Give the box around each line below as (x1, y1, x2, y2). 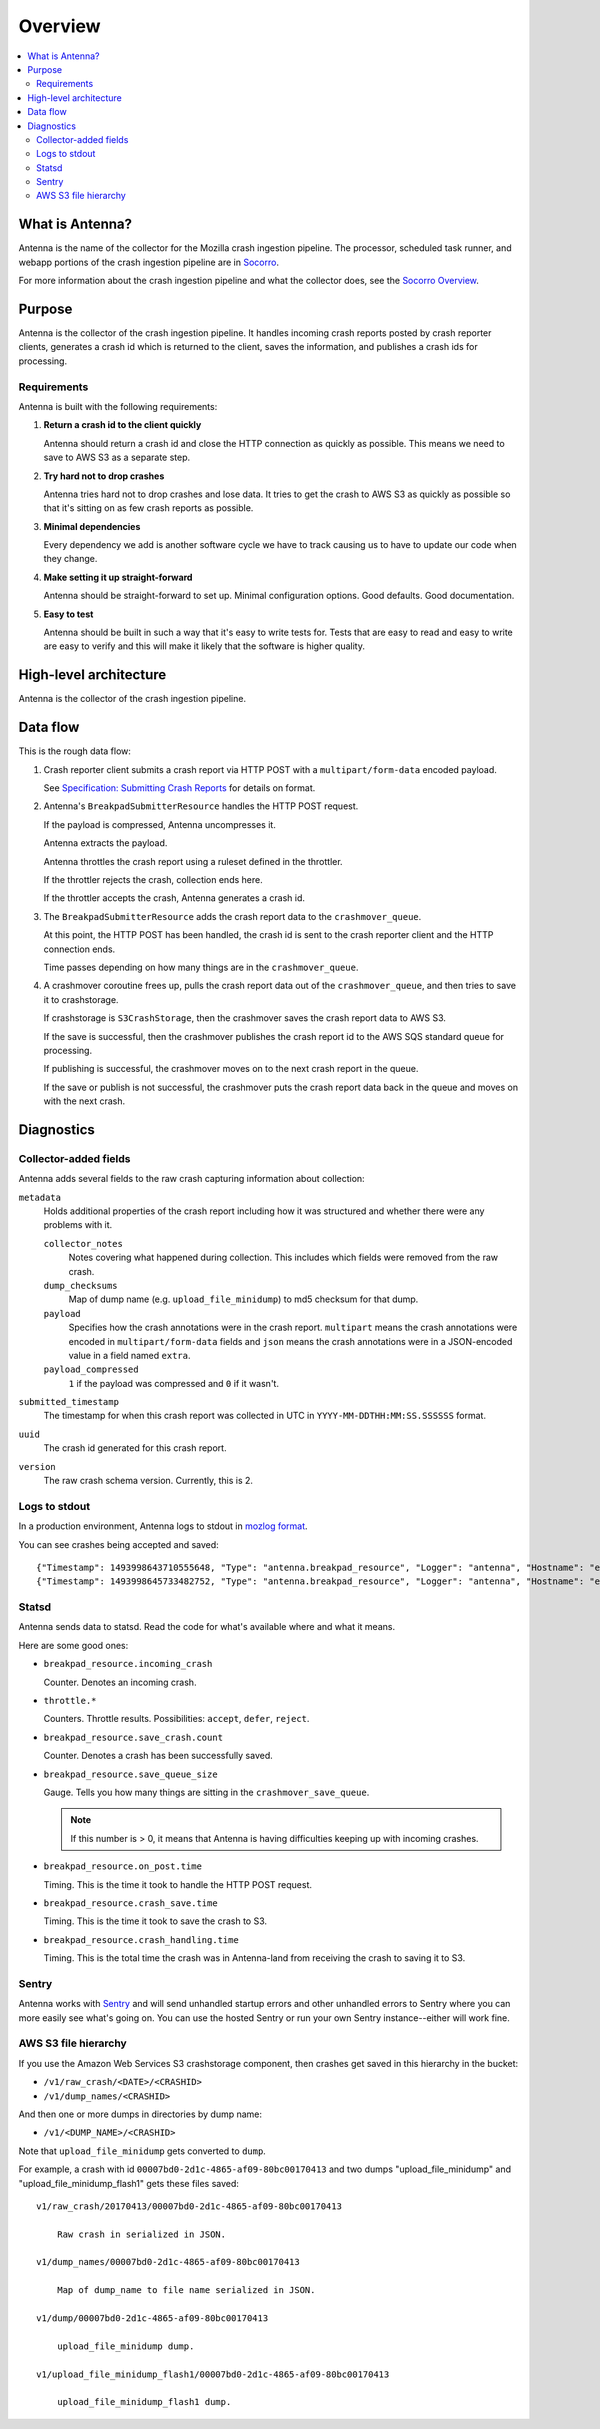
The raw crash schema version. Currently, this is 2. (43, 1475, 254, 1487)
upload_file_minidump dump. (56, 2340, 195, 2352)
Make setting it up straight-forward (43, 571, 193, 583)
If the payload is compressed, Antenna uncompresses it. (43, 818, 277, 830)
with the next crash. (43, 1095, 125, 1107)
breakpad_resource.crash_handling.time (43, 1934, 239, 1945)
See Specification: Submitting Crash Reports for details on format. (43, 782, 316, 794)
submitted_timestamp (18, 1396, 120, 1408)
